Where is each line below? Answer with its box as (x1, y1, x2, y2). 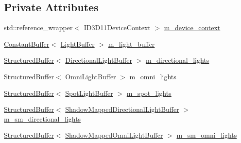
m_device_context (164, 22, 221, 33)
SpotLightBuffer (65, 88, 113, 98)
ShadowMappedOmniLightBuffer (65, 130, 163, 140)
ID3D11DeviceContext (84, 22, 151, 33)
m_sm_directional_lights (4, 113, 81, 124)
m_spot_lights (126, 88, 172, 98)
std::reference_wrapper (4, 22, 73, 33)
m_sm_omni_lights (176, 130, 237, 140)
